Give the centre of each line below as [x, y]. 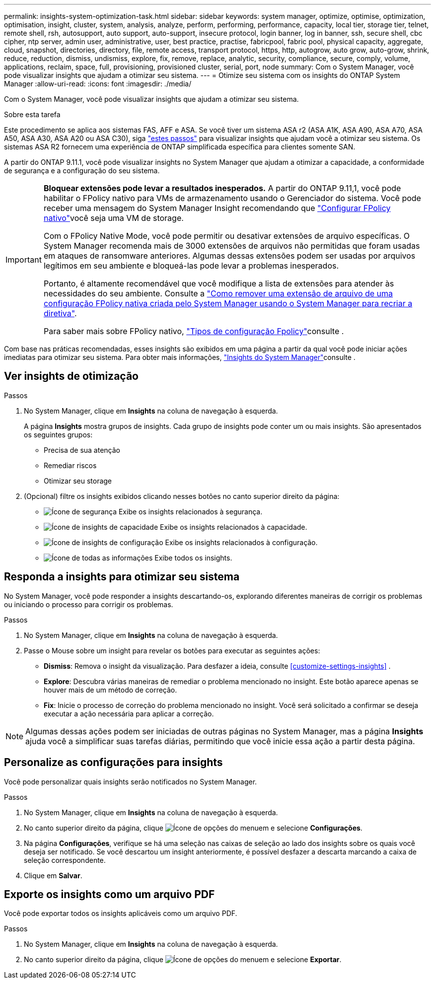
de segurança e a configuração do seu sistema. [82, 171]
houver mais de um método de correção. [110, 690]
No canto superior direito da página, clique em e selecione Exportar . [183, 960]
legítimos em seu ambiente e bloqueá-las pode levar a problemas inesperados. [191, 266]
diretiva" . [60, 313]
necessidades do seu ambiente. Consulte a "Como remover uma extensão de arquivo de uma [218, 293]
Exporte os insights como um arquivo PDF [109, 894]
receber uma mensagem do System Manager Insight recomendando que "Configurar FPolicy [217, 208]
